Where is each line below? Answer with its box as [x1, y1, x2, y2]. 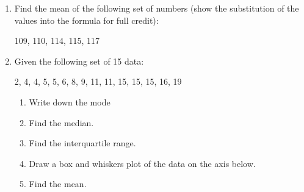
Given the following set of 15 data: [14, 54, 144, 67]
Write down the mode [29, 95, 110, 108]
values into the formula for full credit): [14, 13, 159, 26]
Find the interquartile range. [29, 137, 136, 149]
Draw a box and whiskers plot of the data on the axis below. [29, 157, 256, 169]
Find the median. [29, 116, 94, 129]
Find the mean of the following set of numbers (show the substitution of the [14, 2, 299, 14]
